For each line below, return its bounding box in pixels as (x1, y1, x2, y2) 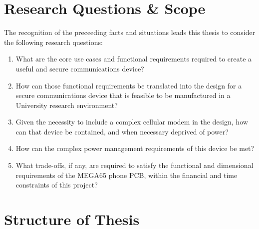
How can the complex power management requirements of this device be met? (15, 143, 255, 153)
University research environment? (15, 99, 118, 110)
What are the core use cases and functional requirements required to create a (15, 53, 252, 64)
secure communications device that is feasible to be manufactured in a (15, 90, 231, 100)
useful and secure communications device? (15, 63, 144, 73)
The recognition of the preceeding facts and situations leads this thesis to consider (4, 27, 256, 37)
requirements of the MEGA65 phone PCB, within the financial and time (15, 169, 238, 180)
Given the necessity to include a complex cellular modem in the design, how (15, 116, 248, 127)
